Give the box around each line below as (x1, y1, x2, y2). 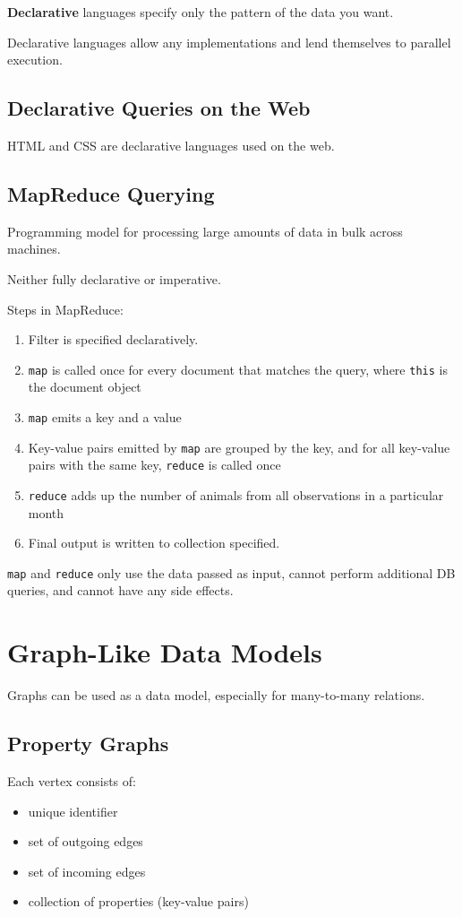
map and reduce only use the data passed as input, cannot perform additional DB (7, 563, 456, 582)
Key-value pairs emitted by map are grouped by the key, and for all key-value (28, 437, 450, 456)
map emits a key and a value (28, 408, 182, 426)
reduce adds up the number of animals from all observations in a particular (28, 485, 444, 504)
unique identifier (28, 801, 118, 820)
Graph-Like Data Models (7, 634, 322, 670)
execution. (7, 50, 63, 69)
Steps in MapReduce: (7, 299, 124, 318)
